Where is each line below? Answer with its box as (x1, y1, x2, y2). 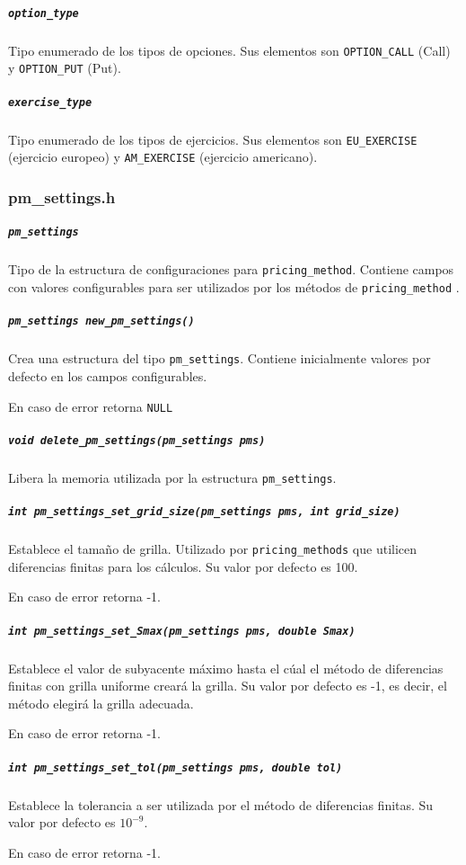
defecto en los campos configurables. (8, 366, 207, 385)
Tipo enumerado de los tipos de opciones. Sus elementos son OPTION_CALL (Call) (8, 40, 451, 59)
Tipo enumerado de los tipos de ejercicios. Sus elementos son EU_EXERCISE (8, 129, 418, 148)
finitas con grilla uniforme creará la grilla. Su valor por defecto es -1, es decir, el (8, 676, 447, 695)
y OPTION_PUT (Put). (8, 58, 121, 77)
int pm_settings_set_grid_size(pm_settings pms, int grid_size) (8, 505, 400, 519)
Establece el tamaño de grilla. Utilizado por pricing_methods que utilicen (8, 540, 418, 558)
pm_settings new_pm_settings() (8, 315, 195, 328)
